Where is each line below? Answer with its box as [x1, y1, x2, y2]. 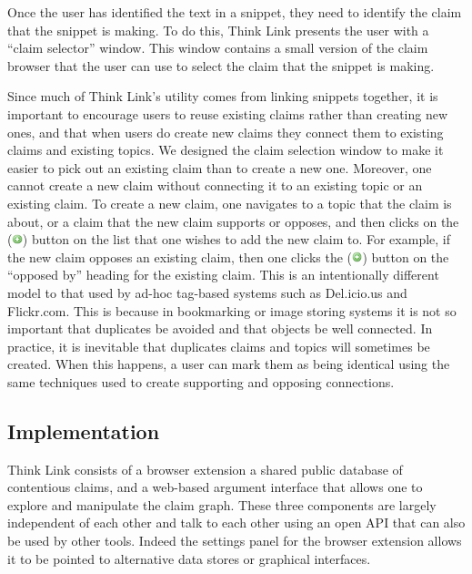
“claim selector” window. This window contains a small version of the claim [7, 38, 428, 57]
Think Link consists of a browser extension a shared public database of [7, 459, 403, 478]
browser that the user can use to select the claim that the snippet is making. [7, 56, 435, 75]
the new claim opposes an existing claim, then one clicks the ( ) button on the [7, 247, 449, 266]
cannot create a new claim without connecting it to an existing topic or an [7, 176, 423, 195]
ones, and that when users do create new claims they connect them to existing [7, 122, 444, 141]
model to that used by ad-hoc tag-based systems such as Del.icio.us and [7, 282, 407, 302]
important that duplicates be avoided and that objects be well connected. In [7, 319, 433, 338]
